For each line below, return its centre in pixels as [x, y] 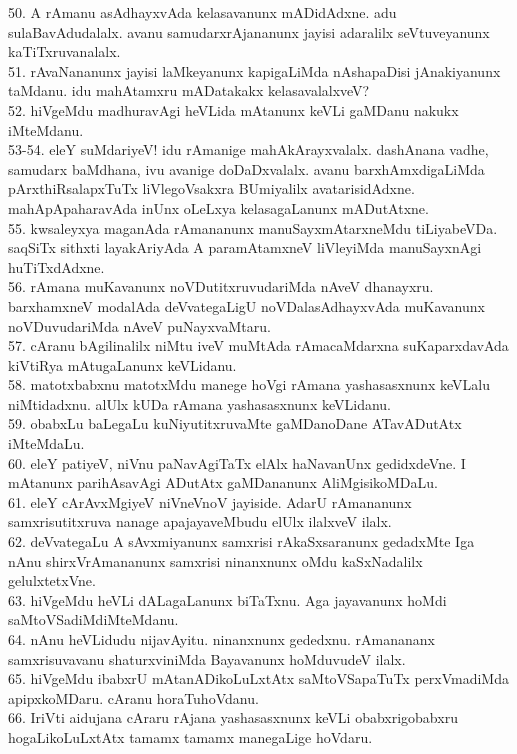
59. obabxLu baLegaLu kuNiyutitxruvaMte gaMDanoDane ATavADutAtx [235, 423]
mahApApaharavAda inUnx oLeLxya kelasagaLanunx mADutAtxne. [218, 207]
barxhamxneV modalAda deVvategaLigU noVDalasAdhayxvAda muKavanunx [246, 305]
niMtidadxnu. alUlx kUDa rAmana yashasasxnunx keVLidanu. [200, 403]
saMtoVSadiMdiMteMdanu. [93, 619]
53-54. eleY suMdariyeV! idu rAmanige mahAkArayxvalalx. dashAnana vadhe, [248, 149]
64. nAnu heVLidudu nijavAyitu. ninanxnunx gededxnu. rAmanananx [221, 639]
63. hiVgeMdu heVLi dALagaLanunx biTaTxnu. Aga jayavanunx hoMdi [227, 599]
